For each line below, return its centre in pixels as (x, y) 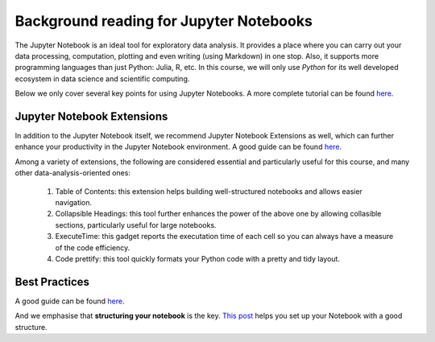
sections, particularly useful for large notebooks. (136, 225)
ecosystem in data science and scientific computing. (102, 78)
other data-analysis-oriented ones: (72, 173)
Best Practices (52, 282)
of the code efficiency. (93, 247)
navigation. (74, 202)
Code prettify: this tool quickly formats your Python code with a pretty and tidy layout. (197, 258)
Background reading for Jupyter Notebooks (164, 21)
